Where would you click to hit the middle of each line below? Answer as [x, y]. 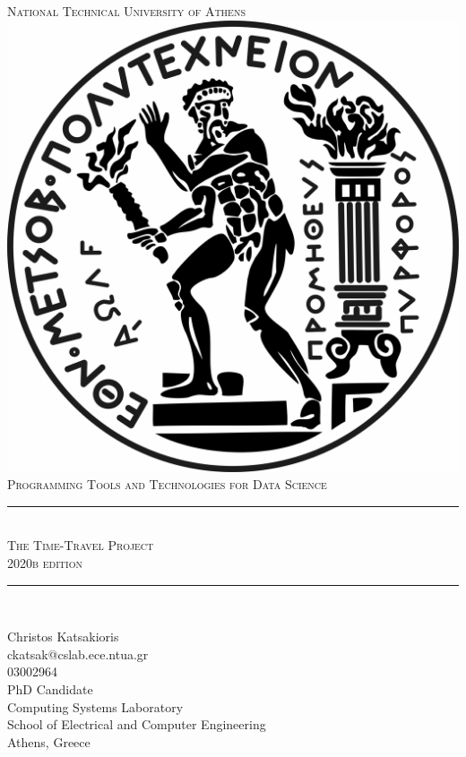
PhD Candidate [50, 688]
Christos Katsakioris [63, 637]
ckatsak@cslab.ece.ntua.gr [78, 654]
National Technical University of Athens [126, 11]
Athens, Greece [49, 741]
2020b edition [45, 562]
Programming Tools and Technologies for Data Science [167, 484]
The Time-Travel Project [81, 545]
